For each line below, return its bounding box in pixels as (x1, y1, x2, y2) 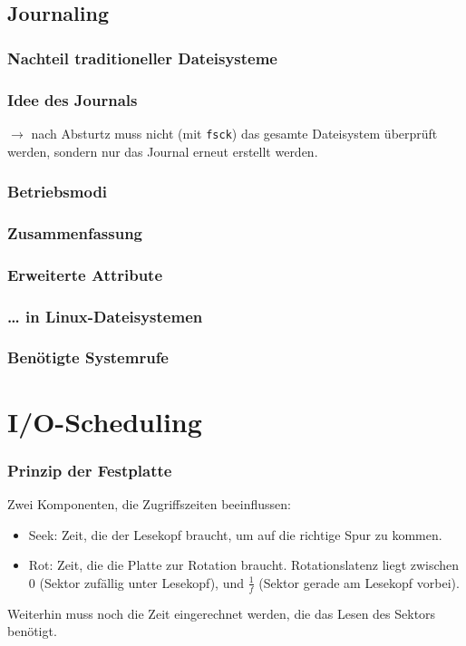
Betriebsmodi (7, 180, 108, 203)
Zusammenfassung (7, 221, 143, 244)
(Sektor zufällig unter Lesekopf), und (39, 573, 245, 592)
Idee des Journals (7, 88, 138, 111)
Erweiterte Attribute (7, 263, 163, 285)
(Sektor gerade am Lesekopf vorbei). (258, 573, 460, 592)
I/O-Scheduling (7, 402, 202, 439)
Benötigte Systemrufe (7, 346, 169, 369)
